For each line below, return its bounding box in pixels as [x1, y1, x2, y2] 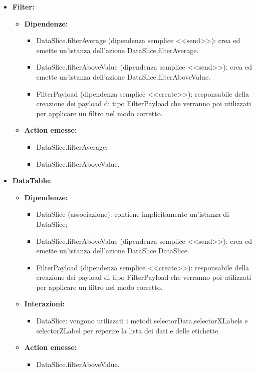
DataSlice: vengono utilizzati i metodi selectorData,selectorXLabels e [36, 315, 248, 326]
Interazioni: [24, 298, 65, 309]
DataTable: [12, 175, 51, 186]
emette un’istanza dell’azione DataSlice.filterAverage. [36, 45, 199, 55]
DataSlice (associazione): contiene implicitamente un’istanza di [36, 209, 229, 219]
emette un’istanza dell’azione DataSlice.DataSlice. [36, 245, 189, 256]
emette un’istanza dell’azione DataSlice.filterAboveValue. [36, 71, 210, 82]
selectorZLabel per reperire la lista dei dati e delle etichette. [36, 325, 220, 335]
